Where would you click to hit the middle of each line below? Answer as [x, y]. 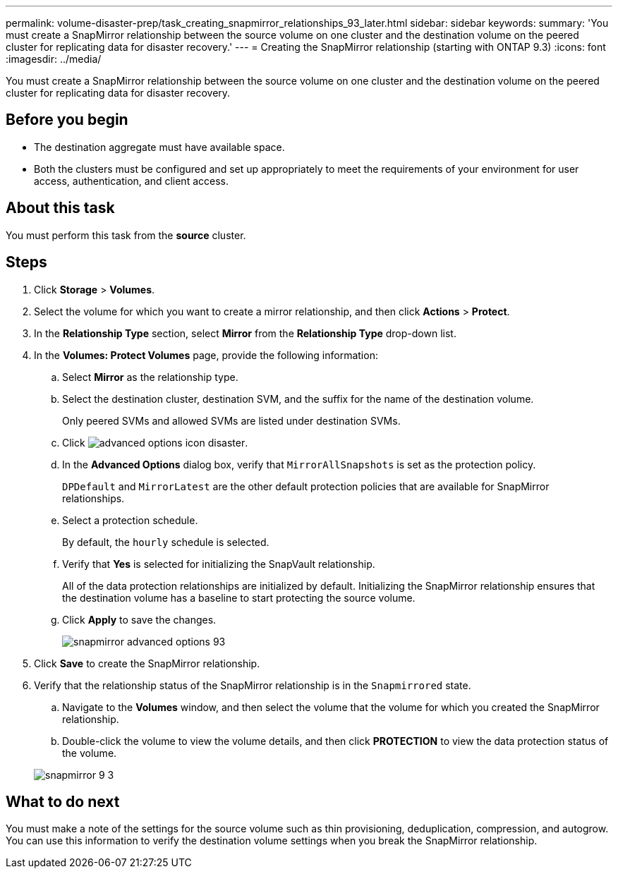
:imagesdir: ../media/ [54, 59]
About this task [60, 208]
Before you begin [67, 120]
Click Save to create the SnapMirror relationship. [147, 663]
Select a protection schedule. [130, 520]
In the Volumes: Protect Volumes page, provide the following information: [206, 355]
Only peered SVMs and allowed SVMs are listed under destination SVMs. [231, 420]
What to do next [63, 801]
